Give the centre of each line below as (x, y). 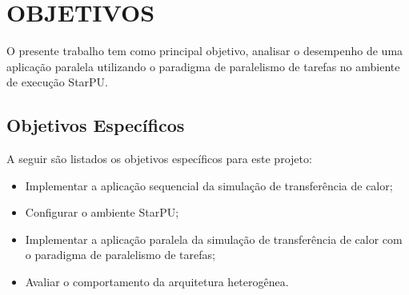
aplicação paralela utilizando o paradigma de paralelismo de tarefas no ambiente (203, 66)
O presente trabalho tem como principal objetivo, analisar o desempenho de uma (205, 51)
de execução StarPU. (58, 82)
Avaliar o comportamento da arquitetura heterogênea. (157, 282)
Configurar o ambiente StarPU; (102, 212)
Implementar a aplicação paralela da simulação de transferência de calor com (214, 239)
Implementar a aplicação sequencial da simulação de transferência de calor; (209, 185)
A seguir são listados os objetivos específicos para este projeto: (159, 159)
